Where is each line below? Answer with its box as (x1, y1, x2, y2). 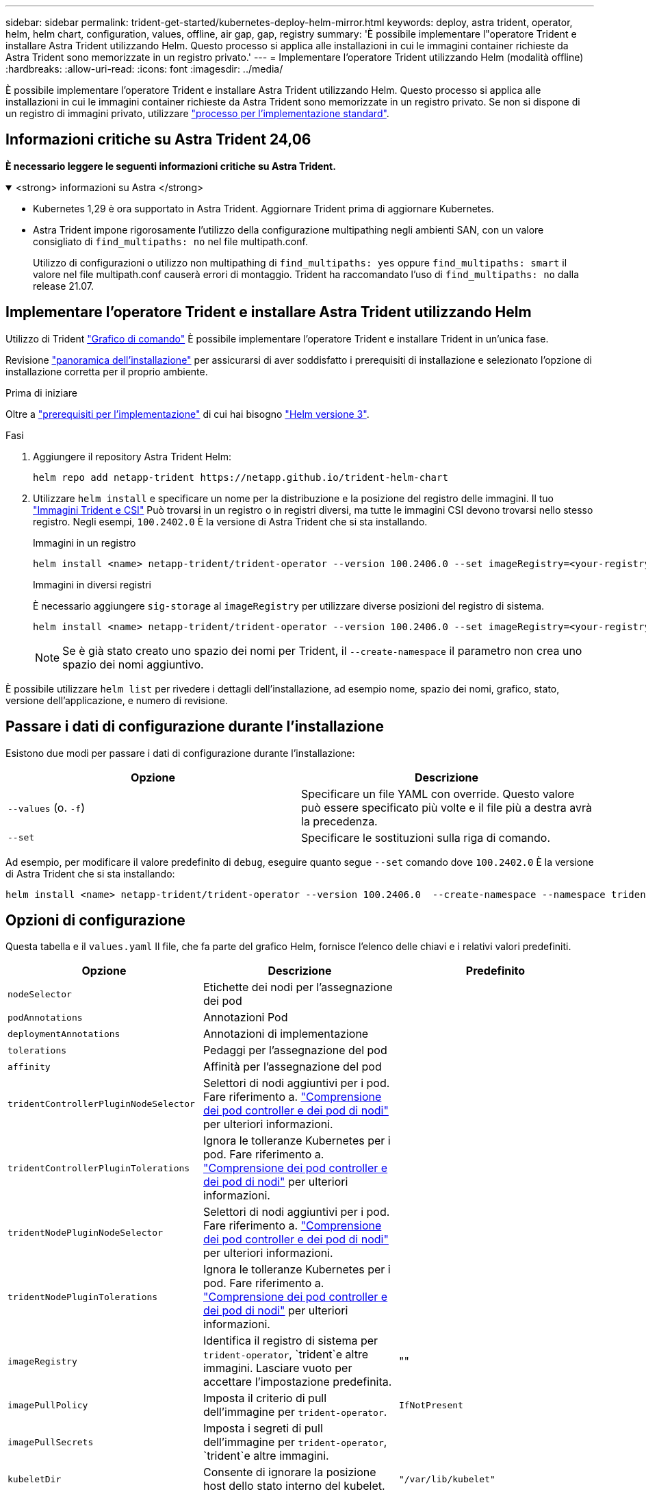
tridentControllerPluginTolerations (8, 1162, 190, 1173)
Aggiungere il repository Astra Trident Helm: (33, 450, 231, 462)
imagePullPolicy (8, 1399, 88, 1410)
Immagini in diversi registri (33, 578, 151, 590)
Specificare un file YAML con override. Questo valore (301, 786, 575, 801)
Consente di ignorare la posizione (203, 1465, 376, 1480)
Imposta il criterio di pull (203, 1391, 327, 1406)
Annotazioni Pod (203, 1010, 288, 1025)
